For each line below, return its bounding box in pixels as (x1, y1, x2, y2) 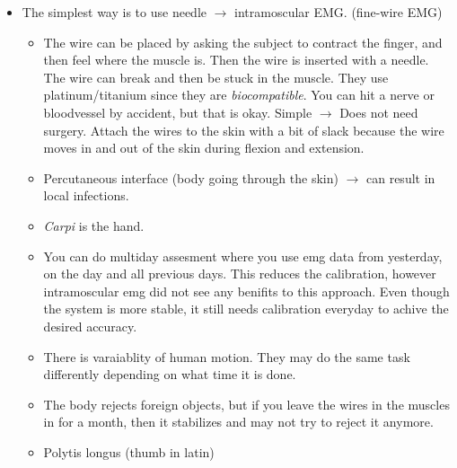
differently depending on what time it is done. (43, 365, 296, 384)
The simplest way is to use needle (22, 3, 207, 21)
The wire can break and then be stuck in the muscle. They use (43, 67, 389, 86)
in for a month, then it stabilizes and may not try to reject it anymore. (43, 412, 434, 431)
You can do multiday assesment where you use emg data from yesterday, (43, 246, 443, 265)
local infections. (43, 186, 129, 205)
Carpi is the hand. (43, 216, 145, 234)
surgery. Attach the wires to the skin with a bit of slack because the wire (43, 120, 444, 139)
